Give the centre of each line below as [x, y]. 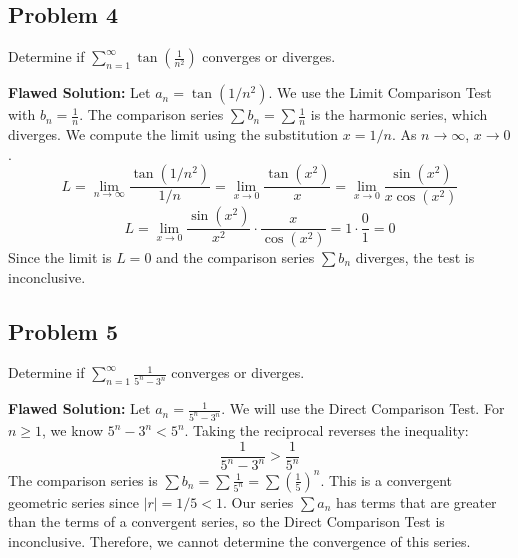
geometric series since [73, 501]
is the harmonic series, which [399, 114]
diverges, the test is [415, 256]
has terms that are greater [416, 501]
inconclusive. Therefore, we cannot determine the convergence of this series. [239, 540]
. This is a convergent [386, 479]
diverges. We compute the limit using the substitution [173, 134]
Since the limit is [60, 256]
